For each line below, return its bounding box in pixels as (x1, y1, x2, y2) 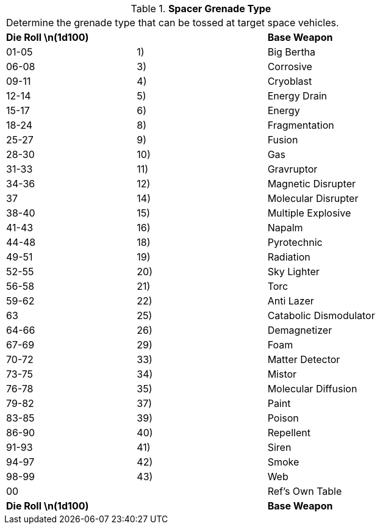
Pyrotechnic (267, 236, 323, 248)
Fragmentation (267, 119, 334, 131)
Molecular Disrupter (267, 192, 359, 204)
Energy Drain (267, 90, 327, 102)
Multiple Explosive (267, 207, 351, 219)
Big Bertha (267, 46, 316, 58)
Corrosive (267, 60, 312, 73)
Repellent (267, 426, 310, 439)
